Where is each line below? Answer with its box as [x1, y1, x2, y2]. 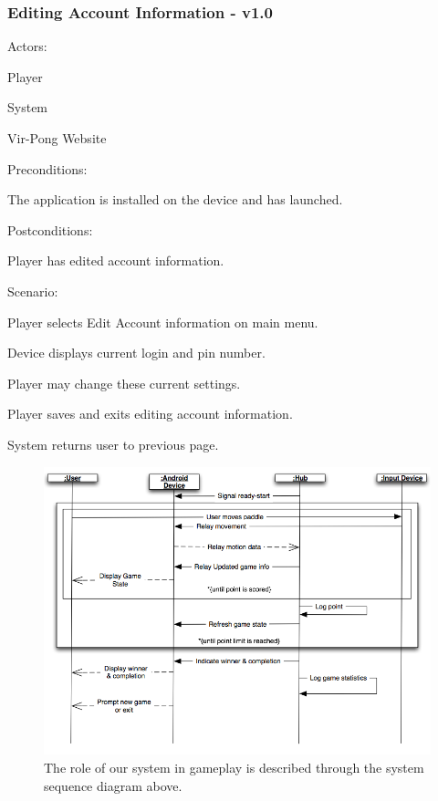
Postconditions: [7, 220, 93, 239]
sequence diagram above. [44, 775, 182, 795]
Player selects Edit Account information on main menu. [7, 312, 318, 331]
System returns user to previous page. [7, 434, 219, 453]
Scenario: [7, 281, 58, 300]
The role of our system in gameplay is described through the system [44, 757, 424, 776]
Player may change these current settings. [7, 373, 241, 392]
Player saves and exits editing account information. [7, 404, 293, 423]
